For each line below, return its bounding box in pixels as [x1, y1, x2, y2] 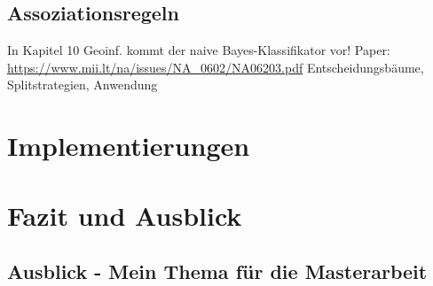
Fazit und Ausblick [7, 197, 242, 233]
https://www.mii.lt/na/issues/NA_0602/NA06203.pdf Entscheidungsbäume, [7, 58, 424, 76]
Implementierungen [7, 128, 250, 164]
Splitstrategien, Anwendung [7, 75, 158, 94]
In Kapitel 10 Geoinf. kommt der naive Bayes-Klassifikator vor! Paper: [7, 41, 390, 59]
